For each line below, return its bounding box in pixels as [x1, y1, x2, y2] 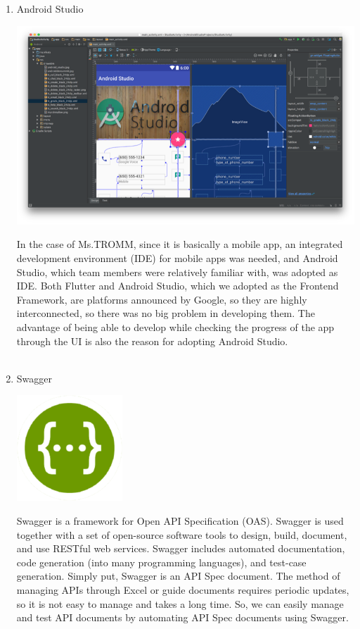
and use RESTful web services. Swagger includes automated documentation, [16, 541, 345, 556]
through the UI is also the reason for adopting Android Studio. [16, 333, 288, 348]
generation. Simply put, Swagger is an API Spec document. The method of [16, 568, 340, 583]
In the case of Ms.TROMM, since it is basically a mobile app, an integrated [16, 237, 343, 251]
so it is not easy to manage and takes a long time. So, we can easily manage [16, 596, 344, 611]
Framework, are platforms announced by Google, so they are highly [16, 292, 307, 306]
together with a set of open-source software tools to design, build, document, [16, 527, 347, 542]
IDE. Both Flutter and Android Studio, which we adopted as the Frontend [16, 278, 339, 293]
